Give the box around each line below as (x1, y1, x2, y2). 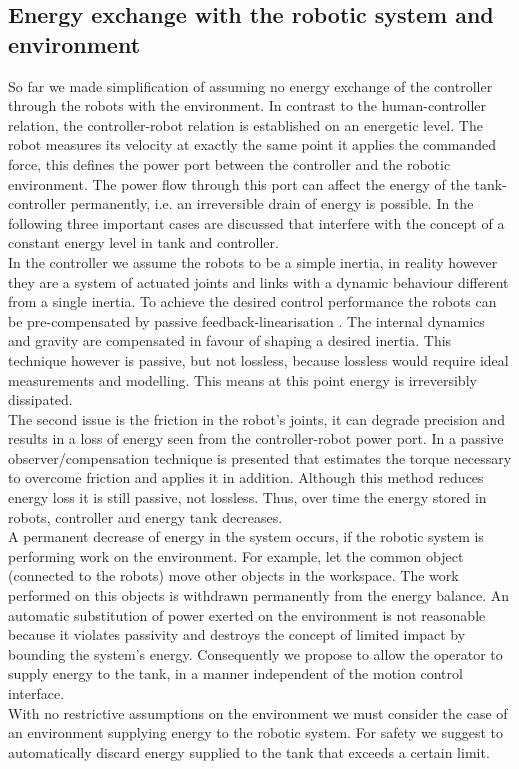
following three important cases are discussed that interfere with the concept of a (8, 212, 505, 233)
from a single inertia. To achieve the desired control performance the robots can (8, 291, 497, 312)
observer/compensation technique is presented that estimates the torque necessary (8, 447, 512, 468)
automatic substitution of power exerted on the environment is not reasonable (8, 604, 486, 625)
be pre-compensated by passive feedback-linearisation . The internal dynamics (8, 310, 485, 331)
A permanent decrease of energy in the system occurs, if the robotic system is (8, 526, 484, 547)
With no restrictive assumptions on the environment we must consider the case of (8, 702, 508, 723)
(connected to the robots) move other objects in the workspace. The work (8, 565, 459, 586)
